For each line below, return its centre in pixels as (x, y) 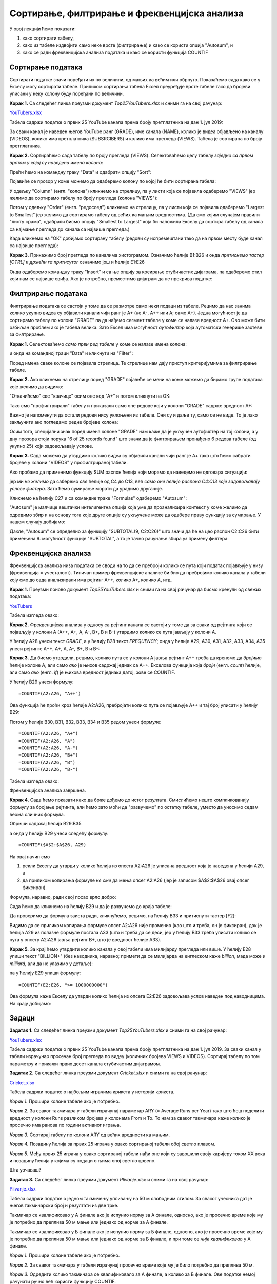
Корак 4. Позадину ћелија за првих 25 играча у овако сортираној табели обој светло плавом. (112, 1144)
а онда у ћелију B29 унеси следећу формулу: (59, 833)
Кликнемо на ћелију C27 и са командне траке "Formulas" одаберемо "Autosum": (98, 498)
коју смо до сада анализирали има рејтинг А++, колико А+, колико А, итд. (91, 580)
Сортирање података (46, 67)
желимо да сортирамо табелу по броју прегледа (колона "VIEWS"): (84, 198)
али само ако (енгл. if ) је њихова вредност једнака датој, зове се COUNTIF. (92, 672)
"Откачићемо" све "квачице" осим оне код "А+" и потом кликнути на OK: (90, 396)
